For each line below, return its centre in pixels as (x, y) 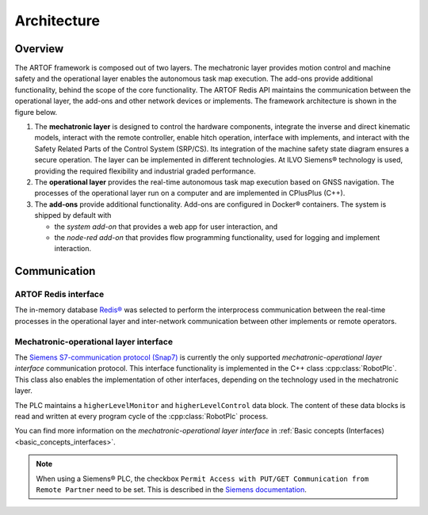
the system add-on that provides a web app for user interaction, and (166, 227)
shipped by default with (73, 216)
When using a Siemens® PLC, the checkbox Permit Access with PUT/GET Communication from (203, 479)
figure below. (36, 112)
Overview (39, 49)
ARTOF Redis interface (59, 295)
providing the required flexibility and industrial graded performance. (145, 171)
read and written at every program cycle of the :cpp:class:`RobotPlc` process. (141, 416)
